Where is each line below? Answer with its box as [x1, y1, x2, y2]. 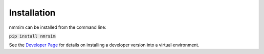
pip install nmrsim [9, 33, 56, 39]
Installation [9, 7, 56, 18]
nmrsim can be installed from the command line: [9, 24, 107, 30]
